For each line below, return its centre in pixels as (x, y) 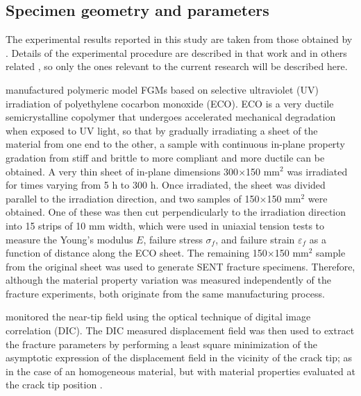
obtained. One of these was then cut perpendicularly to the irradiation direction (176, 212)
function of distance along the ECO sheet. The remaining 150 (136, 253)
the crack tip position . (54, 385)
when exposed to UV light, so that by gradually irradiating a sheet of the (162, 130)
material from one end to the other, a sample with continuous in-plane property (175, 144)
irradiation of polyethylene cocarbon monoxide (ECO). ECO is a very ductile (170, 103)
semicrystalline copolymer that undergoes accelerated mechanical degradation (171, 117)
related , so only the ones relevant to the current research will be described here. (177, 66)
